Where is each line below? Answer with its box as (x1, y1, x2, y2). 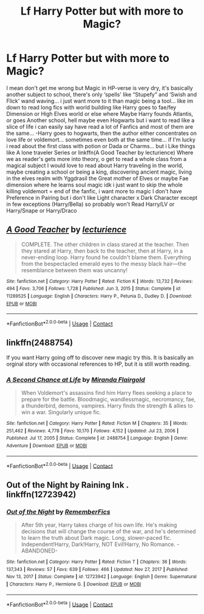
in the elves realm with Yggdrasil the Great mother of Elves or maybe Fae (6, 174, 189, 182)
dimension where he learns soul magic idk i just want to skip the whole (6, 181, 183, 188)
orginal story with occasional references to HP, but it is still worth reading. (6, 360, 191, 367)
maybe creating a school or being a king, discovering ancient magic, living (6, 168, 192, 176)
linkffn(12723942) (6, 489, 76, 499)
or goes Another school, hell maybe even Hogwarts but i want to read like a (6, 117, 195, 124)
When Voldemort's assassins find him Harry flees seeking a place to (21, 389, 192, 397)
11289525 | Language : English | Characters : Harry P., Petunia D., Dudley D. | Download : (6, 293, 192, 299)
